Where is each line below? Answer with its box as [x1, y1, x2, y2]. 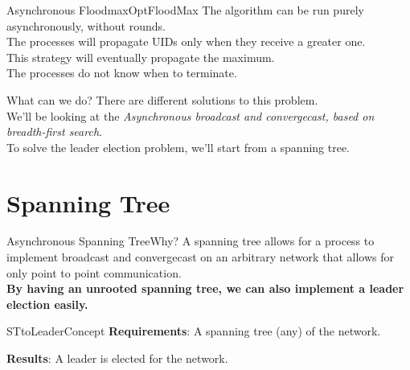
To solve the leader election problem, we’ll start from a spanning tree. [6, 138, 351, 155]
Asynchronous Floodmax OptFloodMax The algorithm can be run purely [6, 2, 364, 18]
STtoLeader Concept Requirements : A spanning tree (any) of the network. [6, 323, 381, 339]
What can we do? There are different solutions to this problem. [6, 91, 318, 108]
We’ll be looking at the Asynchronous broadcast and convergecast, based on [6, 107, 375, 124]
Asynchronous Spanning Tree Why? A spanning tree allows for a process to [6, 232, 375, 249]
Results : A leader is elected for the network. [6, 350, 228, 367]
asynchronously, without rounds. [6, 17, 166, 34]
